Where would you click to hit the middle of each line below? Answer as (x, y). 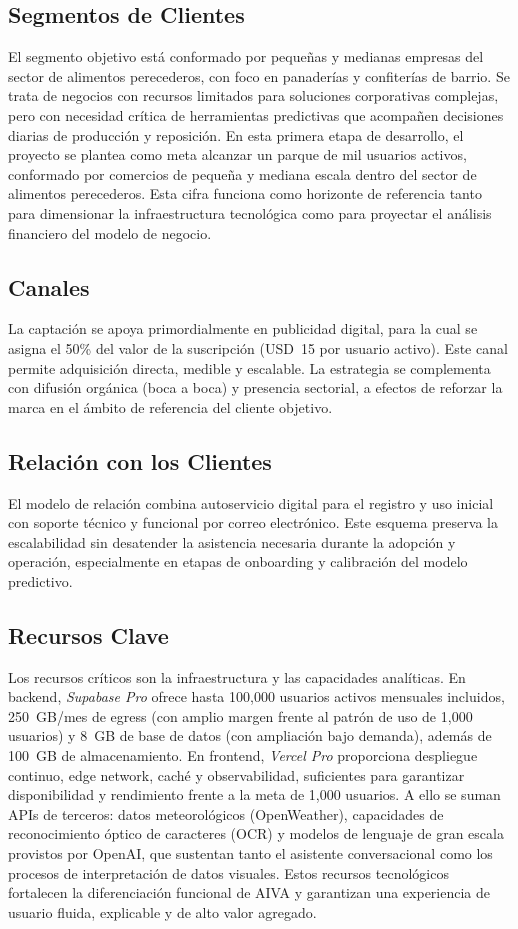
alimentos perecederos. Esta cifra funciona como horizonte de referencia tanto (245, 193)
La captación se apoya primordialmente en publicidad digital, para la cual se (243, 328)
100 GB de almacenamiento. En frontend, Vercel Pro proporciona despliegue (243, 755)
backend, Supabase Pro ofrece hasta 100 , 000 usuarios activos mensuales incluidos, (256, 696)
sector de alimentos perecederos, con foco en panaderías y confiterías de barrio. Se (259, 75)
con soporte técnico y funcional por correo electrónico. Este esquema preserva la (253, 522)
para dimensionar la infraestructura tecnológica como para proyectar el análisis (250, 212)
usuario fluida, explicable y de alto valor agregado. (162, 911)
